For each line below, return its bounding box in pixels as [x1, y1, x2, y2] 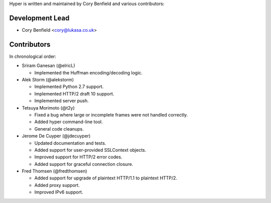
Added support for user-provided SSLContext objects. [34, 147, 147, 153]
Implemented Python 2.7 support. [34, 83, 104, 90]
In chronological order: [9, 53, 56, 59]
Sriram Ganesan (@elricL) [22, 63, 75, 69]
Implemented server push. [34, 98, 89, 104]
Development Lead [9, 14, 70, 22]
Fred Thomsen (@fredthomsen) [22, 168, 87, 174]
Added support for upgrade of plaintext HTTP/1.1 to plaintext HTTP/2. [34, 175, 178, 181]
